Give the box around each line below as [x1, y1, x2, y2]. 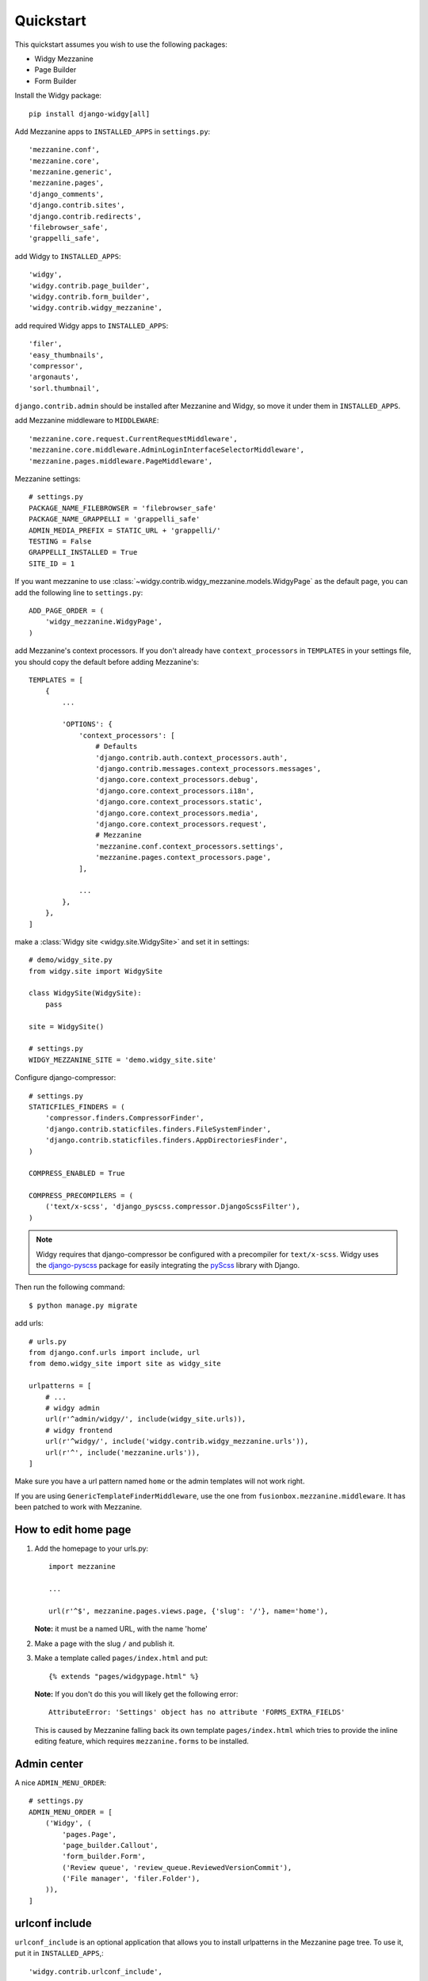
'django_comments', [29, 189, 105, 198]
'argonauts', [29, 372, 79, 382]
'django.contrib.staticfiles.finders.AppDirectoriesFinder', [44, 1136, 289, 1145]
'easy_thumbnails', [29, 350, 105, 360]
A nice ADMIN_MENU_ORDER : [14, 1777, 107, 1787]
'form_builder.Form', [62, 1852, 147, 1861]
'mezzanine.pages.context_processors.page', [95, 853, 271, 862]
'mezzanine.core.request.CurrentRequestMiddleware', [29, 434, 238, 443]
